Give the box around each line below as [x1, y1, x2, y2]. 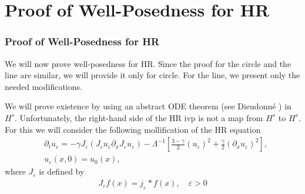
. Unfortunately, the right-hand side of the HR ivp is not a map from [15, 111, 263, 123]
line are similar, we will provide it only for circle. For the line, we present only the [5, 69, 300, 81]
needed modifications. [5, 80, 82, 92]
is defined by [39, 165, 85, 178]
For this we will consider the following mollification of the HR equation [5, 123, 261, 135]
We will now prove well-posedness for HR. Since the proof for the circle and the [5, 57, 291, 69]
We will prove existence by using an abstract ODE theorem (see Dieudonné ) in [5, 100, 291, 112]
